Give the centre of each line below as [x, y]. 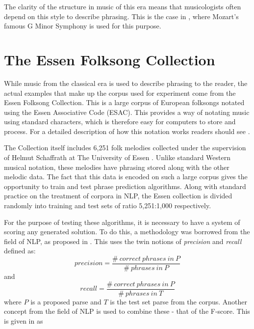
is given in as [24, 320]
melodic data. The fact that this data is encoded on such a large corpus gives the [126, 177]
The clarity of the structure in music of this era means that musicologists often [123, 6]
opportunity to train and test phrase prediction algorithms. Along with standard [125, 186]
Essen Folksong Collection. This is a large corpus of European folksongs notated [124, 102]
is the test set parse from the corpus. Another [178, 301]
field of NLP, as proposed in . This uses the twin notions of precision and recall [123, 241]
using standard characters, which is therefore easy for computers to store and [120, 122]
